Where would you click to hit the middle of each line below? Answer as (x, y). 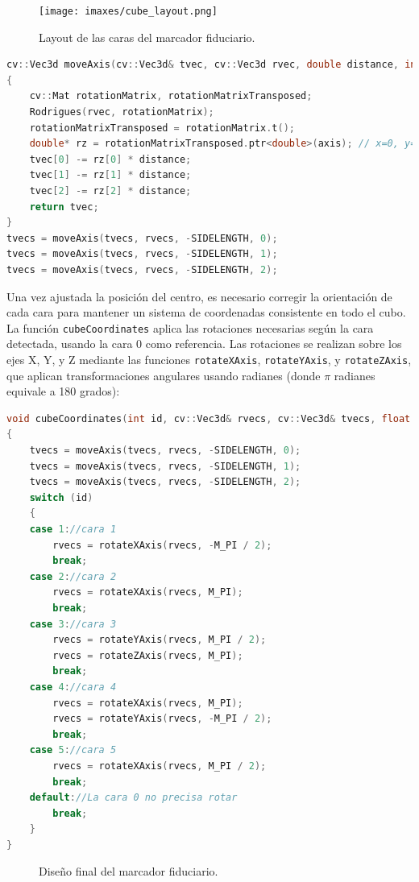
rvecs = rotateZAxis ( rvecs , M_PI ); (148, 655)
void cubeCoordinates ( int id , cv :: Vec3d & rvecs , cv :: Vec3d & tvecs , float (209, 418)
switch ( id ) (61, 497)
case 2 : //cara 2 (73, 576)
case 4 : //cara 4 (73, 687)
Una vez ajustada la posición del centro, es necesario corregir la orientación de (199, 296)
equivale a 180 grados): (63, 391)
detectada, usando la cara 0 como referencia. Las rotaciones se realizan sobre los (204, 344)
